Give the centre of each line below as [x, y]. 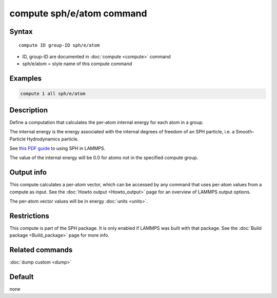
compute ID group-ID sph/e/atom [59, 45]
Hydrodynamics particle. [53, 139]
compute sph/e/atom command [78, 13]
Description [29, 110]
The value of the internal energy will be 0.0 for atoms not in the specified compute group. [104, 158]
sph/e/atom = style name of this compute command [77, 64]
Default [22, 277]
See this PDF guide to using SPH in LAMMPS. [57, 148]
